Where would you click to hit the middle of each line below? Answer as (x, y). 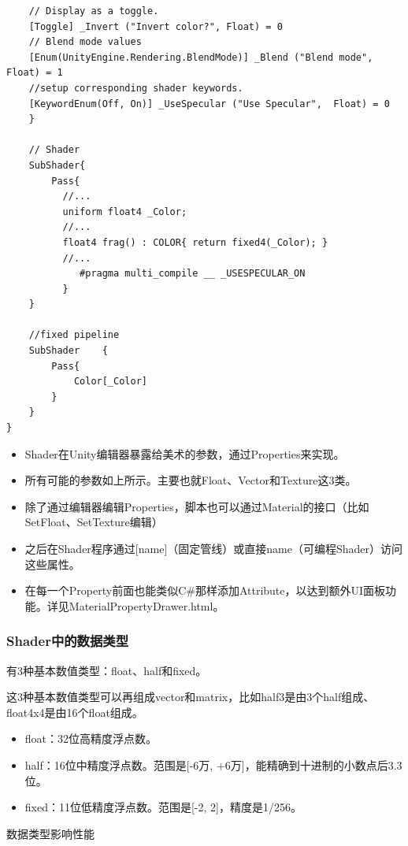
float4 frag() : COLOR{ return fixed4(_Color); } (195, 242)
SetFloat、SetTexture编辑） (94, 522)
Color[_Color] (110, 382)
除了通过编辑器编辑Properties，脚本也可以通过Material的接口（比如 (197, 506)
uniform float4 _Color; (125, 211)
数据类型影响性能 (50, 833)
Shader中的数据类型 (68, 641)
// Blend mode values (85, 42)
